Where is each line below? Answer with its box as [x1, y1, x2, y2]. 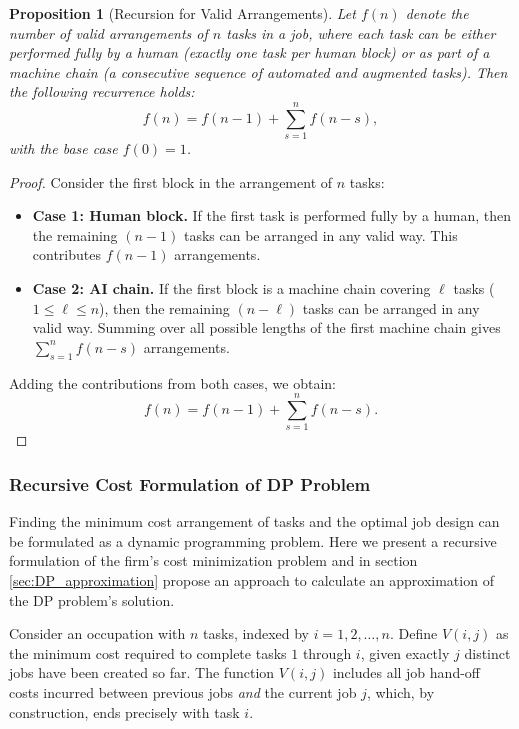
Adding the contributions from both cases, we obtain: [9, 372, 336, 393]
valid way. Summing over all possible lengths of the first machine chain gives [32, 317, 501, 338]
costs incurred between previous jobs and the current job [9, 681, 357, 702]
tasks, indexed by [203, 623, 309, 644]
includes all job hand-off [332, 662, 480, 683]
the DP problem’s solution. [9, 589, 175, 610]
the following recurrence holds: [9, 81, 195, 102]
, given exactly [360, 642, 450, 663]
